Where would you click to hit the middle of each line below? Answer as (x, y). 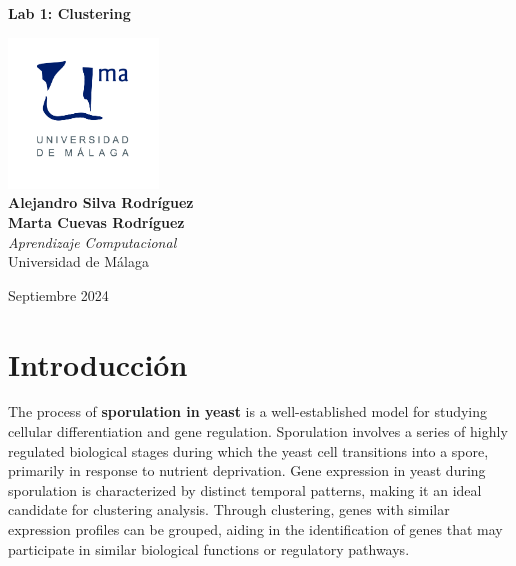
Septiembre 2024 (58, 294)
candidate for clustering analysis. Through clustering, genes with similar (229, 509)
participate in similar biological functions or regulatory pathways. (209, 548)
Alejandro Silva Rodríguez (101, 202)
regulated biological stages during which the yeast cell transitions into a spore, (248, 450)
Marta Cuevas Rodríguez (96, 221)
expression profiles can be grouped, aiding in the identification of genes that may (255, 529)
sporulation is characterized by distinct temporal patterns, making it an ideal (245, 489)
